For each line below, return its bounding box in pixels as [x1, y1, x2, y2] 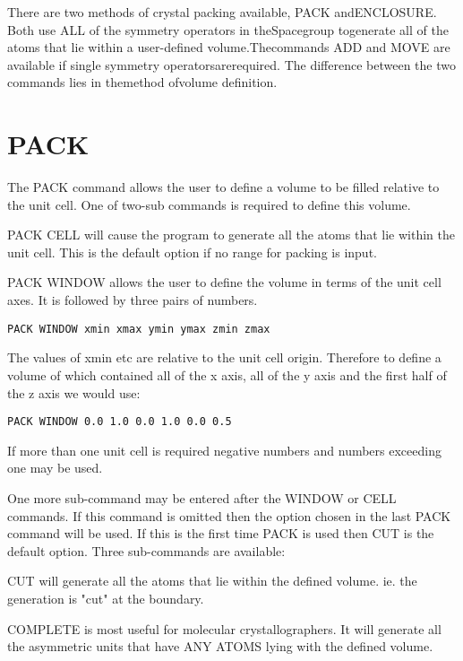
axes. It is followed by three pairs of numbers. [7, 291, 258, 309]
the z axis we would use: [7, 383, 141, 402]
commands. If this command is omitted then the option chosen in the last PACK [7, 506, 451, 525]
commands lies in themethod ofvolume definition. [7, 73, 278, 91]
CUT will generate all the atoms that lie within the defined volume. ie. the [7, 571, 417, 590]
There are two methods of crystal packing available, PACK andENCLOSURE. [7, 3, 437, 21]
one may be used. [7, 458, 103, 477]
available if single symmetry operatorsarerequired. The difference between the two [7, 55, 456, 74]
